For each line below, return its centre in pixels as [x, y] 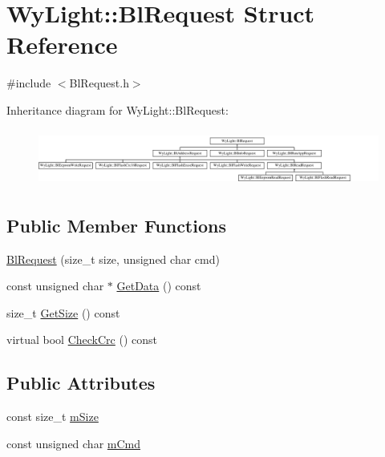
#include [29, 83]
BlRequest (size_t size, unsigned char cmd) [113, 259]
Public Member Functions [116, 225]
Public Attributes [81, 383]
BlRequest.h [99, 83]
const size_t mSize [53, 417]
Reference [62, 44]
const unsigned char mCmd [74, 443]
